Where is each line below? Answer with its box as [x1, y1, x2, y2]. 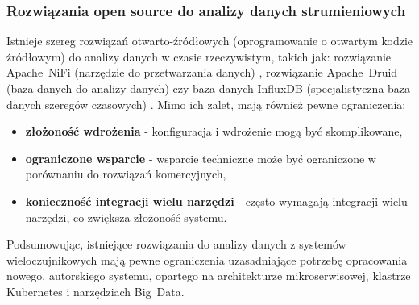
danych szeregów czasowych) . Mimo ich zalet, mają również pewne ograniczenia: [6, 95, 406, 112]
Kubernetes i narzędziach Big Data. [6, 282, 185, 299]
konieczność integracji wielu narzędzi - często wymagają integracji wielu [25, 192, 408, 209]
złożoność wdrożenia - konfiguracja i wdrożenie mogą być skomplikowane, [25, 123, 403, 140]
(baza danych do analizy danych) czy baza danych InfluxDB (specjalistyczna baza [6, 80, 411, 96]
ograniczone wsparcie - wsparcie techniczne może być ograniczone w [25, 149, 376, 166]
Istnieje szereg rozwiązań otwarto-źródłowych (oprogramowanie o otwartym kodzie [6, 32, 413, 49]
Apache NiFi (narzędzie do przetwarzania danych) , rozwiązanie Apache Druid [6, 64, 398, 81]
